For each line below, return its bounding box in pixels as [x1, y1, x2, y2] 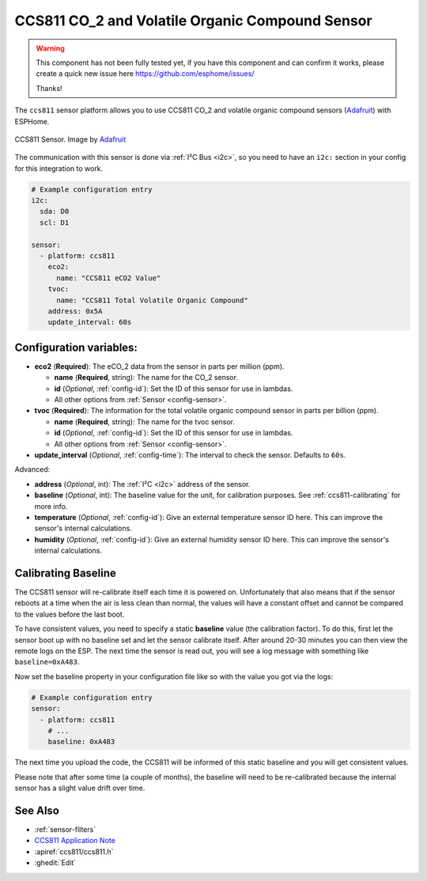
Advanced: [14, 465, 51, 474]
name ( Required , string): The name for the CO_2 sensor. [54, 373, 239, 382]
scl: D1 [40, 218, 70, 227]
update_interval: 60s [47, 317, 132, 327]
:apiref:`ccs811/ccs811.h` [34, 847, 114, 856]
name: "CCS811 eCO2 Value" [56, 273, 161, 283]
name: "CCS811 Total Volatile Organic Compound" [56, 295, 248, 305]
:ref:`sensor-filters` [34, 824, 96, 834]
